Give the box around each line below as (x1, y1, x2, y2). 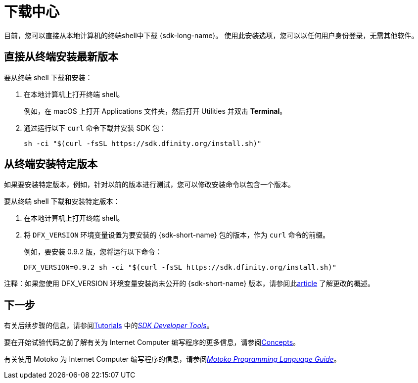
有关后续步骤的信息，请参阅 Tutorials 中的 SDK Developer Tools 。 (4, 321, 214, 330)
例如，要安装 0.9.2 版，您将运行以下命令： (24, 247, 162, 256)
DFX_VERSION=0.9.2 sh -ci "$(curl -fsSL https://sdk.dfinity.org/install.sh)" (24, 263, 337, 272)
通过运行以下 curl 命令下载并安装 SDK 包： (24, 123, 166, 132)
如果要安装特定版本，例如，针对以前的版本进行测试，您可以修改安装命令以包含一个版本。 (4, 180, 295, 189)
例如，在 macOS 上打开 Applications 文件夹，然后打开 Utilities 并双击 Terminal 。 (24, 106, 287, 115)
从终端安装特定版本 (4, 158, 97, 171)
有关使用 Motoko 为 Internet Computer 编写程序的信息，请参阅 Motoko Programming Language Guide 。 (4, 355, 341, 364)
